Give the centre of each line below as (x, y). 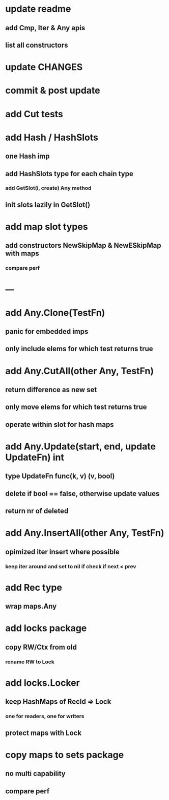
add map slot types (47, 227)
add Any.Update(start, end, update (81, 447)
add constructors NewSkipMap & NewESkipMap (83, 245)
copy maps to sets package (65, 755)
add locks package (46, 628)
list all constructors (37, 45)
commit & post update (53, 91)
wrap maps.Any (31, 606)
